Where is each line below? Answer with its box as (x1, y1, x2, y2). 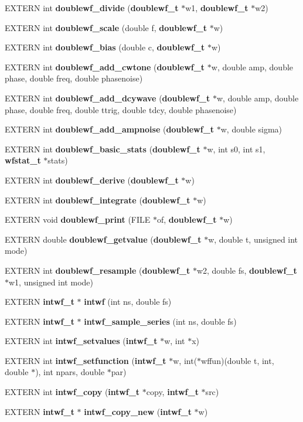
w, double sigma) (220, 123, 282, 135)
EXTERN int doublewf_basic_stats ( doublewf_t (5, 142, 200, 155)
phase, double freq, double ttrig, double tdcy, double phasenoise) (5, 103, 237, 115)
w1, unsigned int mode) (9, 275, 93, 288)
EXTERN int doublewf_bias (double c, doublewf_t (5, 41, 205, 53)
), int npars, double (35, 366, 105, 378)
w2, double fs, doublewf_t (196, 264, 297, 276)
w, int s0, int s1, (207, 142, 265, 155)
